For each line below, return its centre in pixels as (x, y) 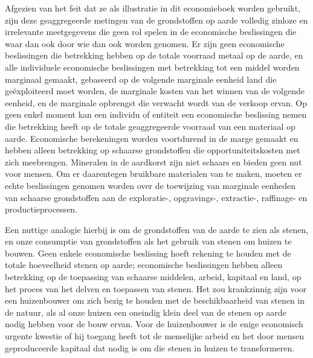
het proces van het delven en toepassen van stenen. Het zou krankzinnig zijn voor (156, 288)
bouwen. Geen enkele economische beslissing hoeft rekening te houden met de (148, 253)
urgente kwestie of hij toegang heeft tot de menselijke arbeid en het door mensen (154, 336)
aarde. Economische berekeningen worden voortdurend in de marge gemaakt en (152, 138)
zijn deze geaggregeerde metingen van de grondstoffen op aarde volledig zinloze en (156, 20)
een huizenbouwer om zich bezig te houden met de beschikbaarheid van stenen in (155, 300)
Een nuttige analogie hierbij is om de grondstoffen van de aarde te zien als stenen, (157, 229)
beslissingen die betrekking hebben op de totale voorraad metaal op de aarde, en (154, 55)
